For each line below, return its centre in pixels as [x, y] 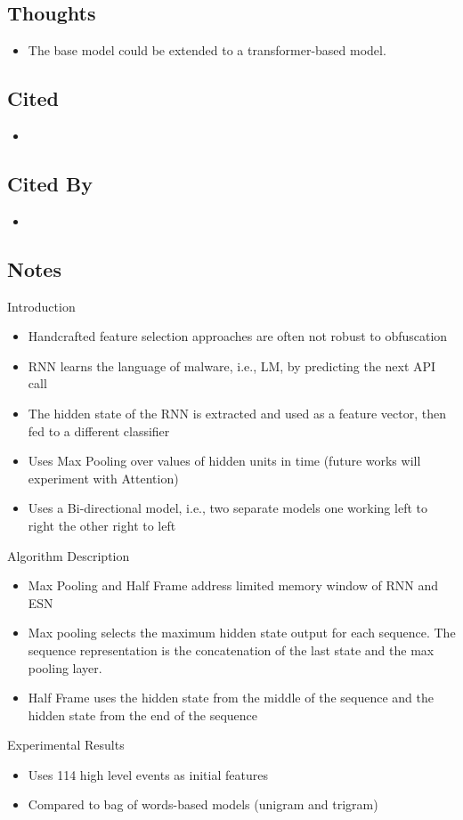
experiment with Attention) [103, 478]
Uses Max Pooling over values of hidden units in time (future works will [224, 461]
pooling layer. [65, 667]
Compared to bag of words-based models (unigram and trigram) [203, 804]
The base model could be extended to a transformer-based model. [207, 50]
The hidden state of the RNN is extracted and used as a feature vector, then [237, 413]
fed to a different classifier [99, 430]
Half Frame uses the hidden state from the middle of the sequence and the [231, 698]
